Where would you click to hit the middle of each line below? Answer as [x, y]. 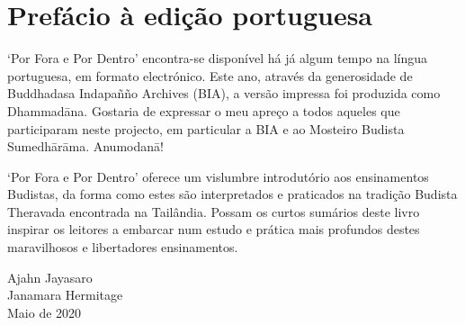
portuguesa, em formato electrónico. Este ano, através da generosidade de [210, 75]
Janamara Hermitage [65, 295]
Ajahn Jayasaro [50, 277]
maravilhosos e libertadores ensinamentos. [123, 247]
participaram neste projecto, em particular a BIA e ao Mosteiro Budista [206, 128]
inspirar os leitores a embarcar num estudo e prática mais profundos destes [214, 229]
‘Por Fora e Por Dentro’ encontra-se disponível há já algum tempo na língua [218, 58]
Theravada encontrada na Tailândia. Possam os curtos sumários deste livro [214, 211]
